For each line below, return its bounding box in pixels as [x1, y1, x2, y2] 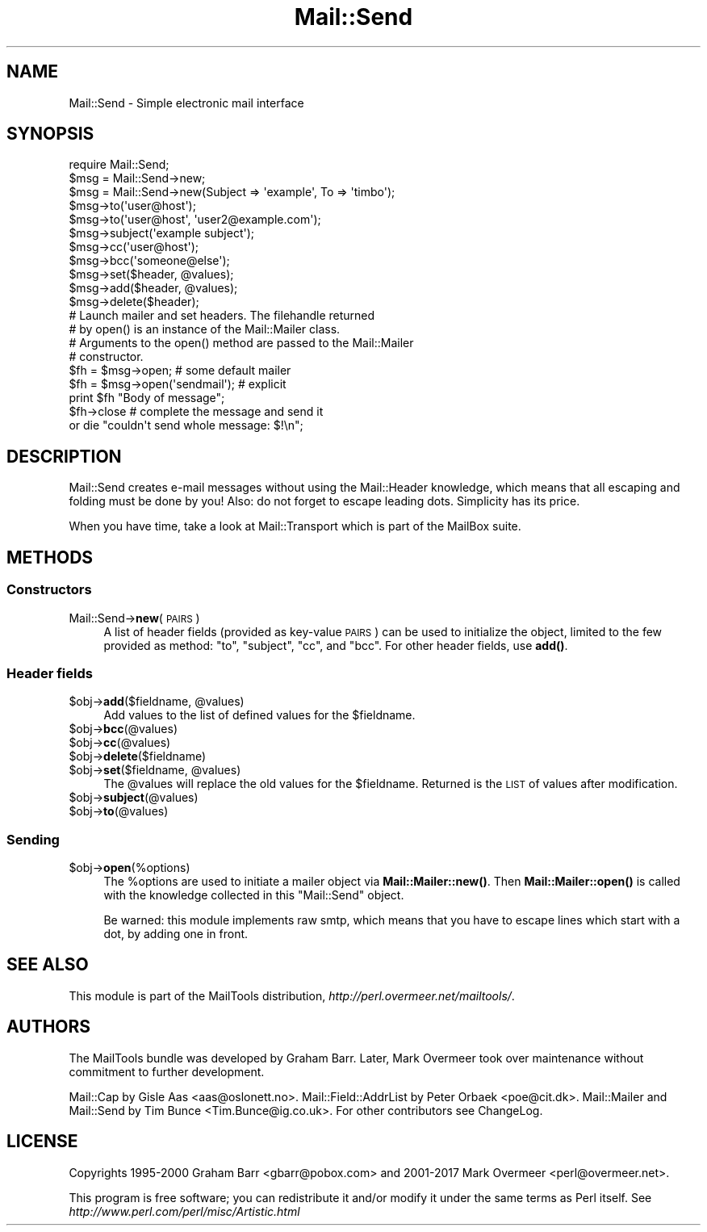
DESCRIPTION [6, 446, 122, 467]
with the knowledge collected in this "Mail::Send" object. [103, 888, 404, 902]
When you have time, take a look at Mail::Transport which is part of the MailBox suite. [69, 519, 521, 534]
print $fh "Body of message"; [69, 391, 225, 405]
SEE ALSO [6, 954, 89, 975]
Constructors [6, 581, 92, 598]
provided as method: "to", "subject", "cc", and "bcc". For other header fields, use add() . [103, 638, 568, 652]
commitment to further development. [69, 1064, 265, 1079]
